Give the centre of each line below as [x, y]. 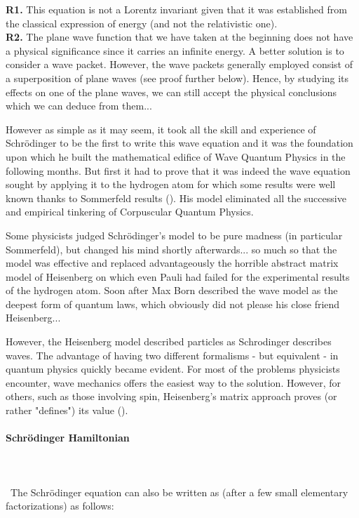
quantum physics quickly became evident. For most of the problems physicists [173, 369]
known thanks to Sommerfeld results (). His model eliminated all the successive [176, 198]
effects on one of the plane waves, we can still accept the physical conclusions [171, 92]
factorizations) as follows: [60, 506]
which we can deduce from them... [79, 106]
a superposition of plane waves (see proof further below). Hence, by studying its [177, 78]
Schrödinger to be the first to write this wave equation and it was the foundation [179, 143]
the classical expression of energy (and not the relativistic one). [142, 23]
